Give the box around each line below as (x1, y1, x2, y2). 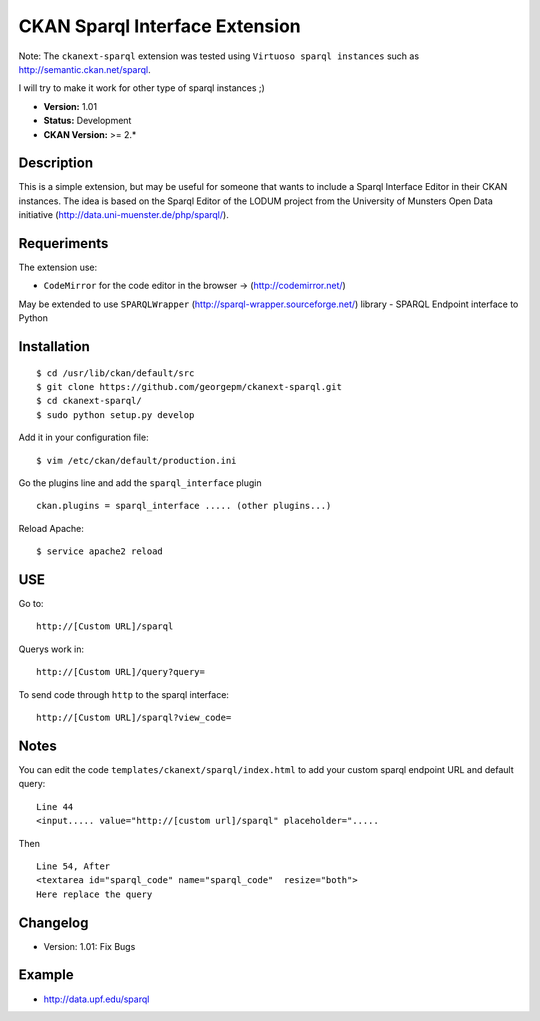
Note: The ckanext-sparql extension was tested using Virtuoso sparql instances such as (18, 50, 420, 62)
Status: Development (43, 115, 132, 127)
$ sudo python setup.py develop (36, 409, 195, 420)
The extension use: (18, 261, 98, 274)
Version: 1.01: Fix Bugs (43, 940, 136, 952)
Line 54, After (36, 860, 111, 872)
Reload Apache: (18, 522, 84, 534)
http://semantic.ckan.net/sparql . (18, 63, 151, 75)
